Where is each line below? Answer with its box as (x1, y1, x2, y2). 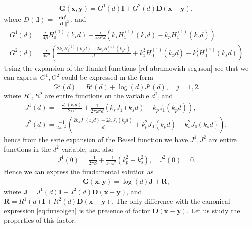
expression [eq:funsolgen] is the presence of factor (4, 205, 150, 215)
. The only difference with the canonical (111, 196, 230, 206)
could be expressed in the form (61, 72, 153, 82)
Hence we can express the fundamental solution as (4, 167, 154, 177)
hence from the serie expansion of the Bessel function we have (4, 134, 188, 144)
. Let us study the (186, 205, 240, 215)
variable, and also (61, 144, 114, 154)
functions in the (4, 144, 51, 154)
